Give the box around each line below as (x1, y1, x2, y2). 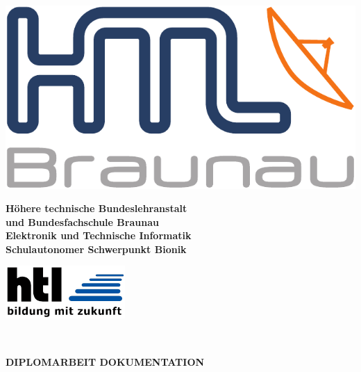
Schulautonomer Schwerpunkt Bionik (6, 241, 187, 256)
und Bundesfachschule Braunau (6, 214, 159, 229)
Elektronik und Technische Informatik (6, 228, 192, 243)
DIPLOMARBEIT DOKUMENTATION (6, 354, 205, 369)
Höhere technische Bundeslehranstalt (6, 201, 187, 216)
